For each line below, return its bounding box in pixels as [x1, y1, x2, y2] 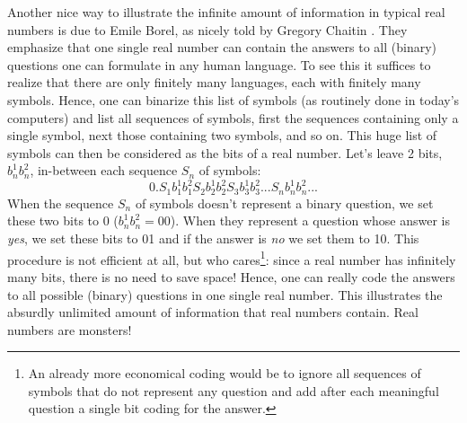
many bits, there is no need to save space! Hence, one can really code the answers [7, 267, 455, 286]
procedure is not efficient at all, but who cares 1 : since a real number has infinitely [7, 247, 456, 269]
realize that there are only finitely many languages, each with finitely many [7, 73, 421, 92]
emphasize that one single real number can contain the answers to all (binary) [7, 38, 437, 57]
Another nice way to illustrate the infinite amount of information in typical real [7, 3, 445, 21]
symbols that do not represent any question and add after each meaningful [28, 381, 439, 400]
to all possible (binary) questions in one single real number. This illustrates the [7, 285, 443, 304]
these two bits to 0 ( [7, 211, 119, 230]
